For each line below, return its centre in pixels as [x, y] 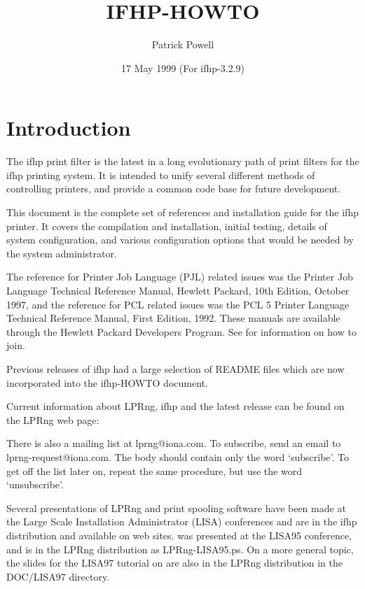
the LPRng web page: [53, 419]
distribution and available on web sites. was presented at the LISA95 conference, [179, 535]
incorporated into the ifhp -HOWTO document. [107, 382]
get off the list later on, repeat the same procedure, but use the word [154, 470]
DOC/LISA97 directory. [58, 576]
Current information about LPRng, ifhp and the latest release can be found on [175, 406]
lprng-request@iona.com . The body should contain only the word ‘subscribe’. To [178, 456]
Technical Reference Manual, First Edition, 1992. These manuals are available [173, 318]
